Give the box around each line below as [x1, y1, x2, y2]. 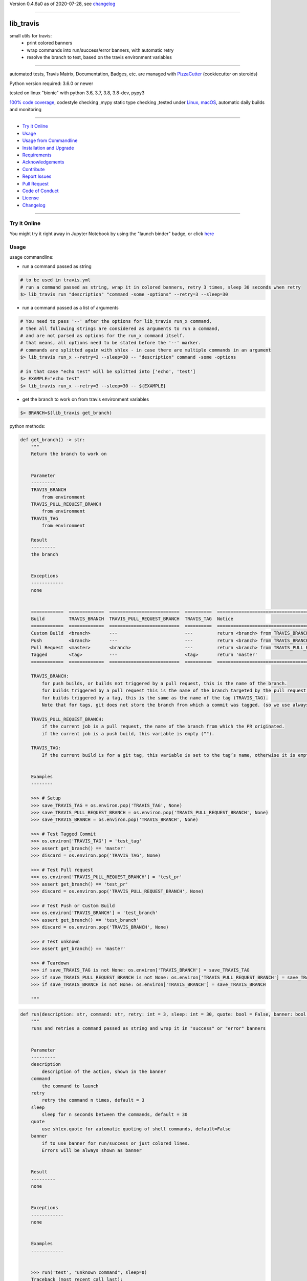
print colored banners [27, 40, 73, 46]
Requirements [22, 152, 52, 158]
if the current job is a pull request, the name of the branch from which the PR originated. [41, 724, 285, 730]
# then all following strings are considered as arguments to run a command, [20, 325, 220, 332]
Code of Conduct [22, 188, 59, 194]
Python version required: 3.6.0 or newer [9, 80, 94, 87]
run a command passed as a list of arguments [22, 305, 119, 311]
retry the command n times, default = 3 [41, 1097, 145, 1103]
